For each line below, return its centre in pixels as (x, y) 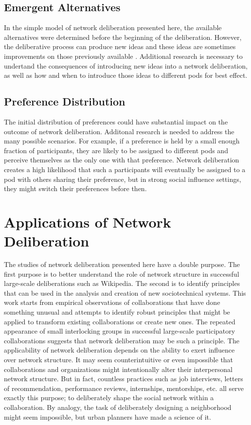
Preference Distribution (65, 101)
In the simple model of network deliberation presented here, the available (113, 27)
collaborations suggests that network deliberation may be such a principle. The (122, 340)
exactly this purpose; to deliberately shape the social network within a (109, 398)
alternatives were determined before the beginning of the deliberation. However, (123, 37)
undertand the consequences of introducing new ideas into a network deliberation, (126, 65)
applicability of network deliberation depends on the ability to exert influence (119, 350)
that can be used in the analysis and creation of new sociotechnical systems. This (125, 292)
